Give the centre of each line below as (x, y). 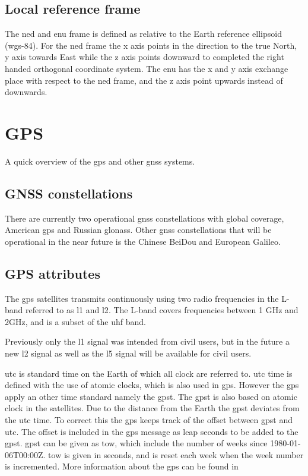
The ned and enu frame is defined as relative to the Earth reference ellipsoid (143, 34)
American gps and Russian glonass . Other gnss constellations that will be (138, 230)
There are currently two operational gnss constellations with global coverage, (145, 218)
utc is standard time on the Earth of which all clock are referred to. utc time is (149, 373)
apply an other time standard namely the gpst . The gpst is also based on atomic (151, 396)
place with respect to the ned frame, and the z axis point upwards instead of (144, 80)
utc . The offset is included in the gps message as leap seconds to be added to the (152, 431)
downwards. (26, 92)
